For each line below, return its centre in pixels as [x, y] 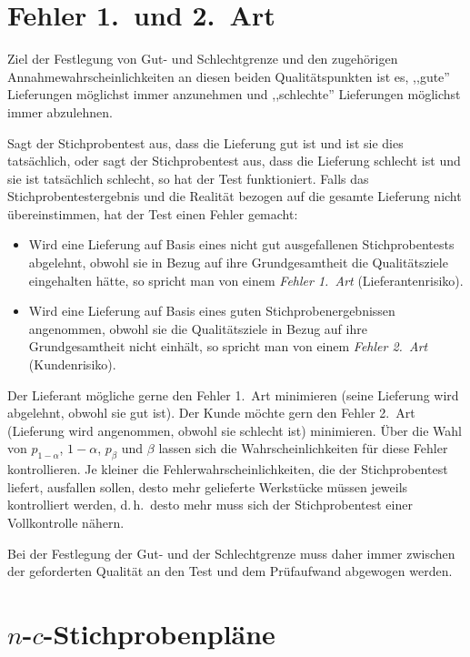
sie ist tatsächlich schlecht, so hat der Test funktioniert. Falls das [188, 178]
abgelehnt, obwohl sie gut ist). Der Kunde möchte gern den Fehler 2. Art [211, 413]
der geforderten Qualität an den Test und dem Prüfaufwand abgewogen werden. [230, 571]
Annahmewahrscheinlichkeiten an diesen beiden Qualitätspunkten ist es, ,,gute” [229, 76]
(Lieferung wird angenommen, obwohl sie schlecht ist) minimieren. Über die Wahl [235, 430]
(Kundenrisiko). [72, 364]
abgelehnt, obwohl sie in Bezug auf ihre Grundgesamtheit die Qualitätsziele [238, 263]
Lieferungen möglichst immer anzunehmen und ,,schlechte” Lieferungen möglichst [234, 94]
